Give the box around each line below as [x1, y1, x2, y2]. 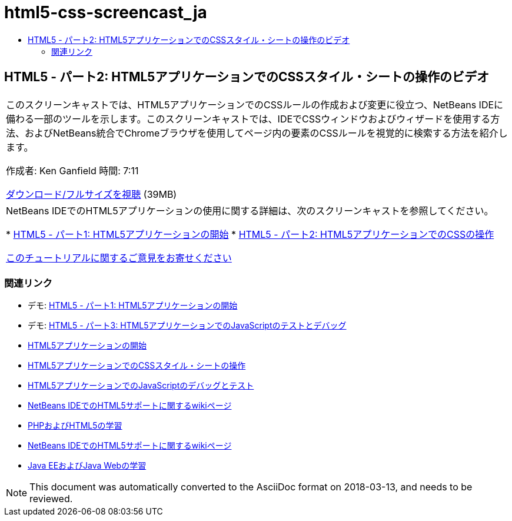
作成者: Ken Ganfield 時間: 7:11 [6, 164, 139, 177]
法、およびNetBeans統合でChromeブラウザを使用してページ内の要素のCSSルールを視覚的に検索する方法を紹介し [6, 127, 508, 139]
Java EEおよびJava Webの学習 [28, 460, 147, 471]
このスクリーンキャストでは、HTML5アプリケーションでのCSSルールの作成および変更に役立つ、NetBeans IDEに [6, 98, 504, 111]
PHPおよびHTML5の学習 [28, 420, 122, 431]
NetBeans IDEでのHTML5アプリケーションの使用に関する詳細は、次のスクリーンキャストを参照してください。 [6, 204, 494, 217]
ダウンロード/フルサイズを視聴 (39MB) [6, 188, 177, 200]
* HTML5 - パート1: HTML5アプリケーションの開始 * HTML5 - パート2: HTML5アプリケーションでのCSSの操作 [6, 228, 494, 240]
